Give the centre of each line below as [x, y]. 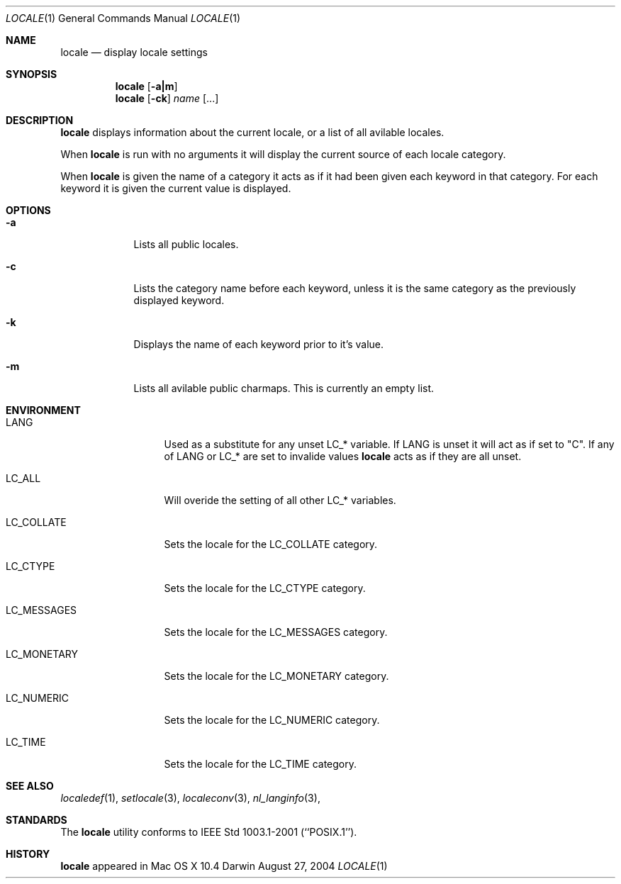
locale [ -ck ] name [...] [167, 98]
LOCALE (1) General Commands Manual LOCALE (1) [123, 18]
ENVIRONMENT [43, 410]
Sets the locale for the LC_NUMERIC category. [272, 720]
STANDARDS [37, 820]
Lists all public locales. [186, 244]
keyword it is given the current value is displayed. [176, 188]
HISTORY [28, 854]
